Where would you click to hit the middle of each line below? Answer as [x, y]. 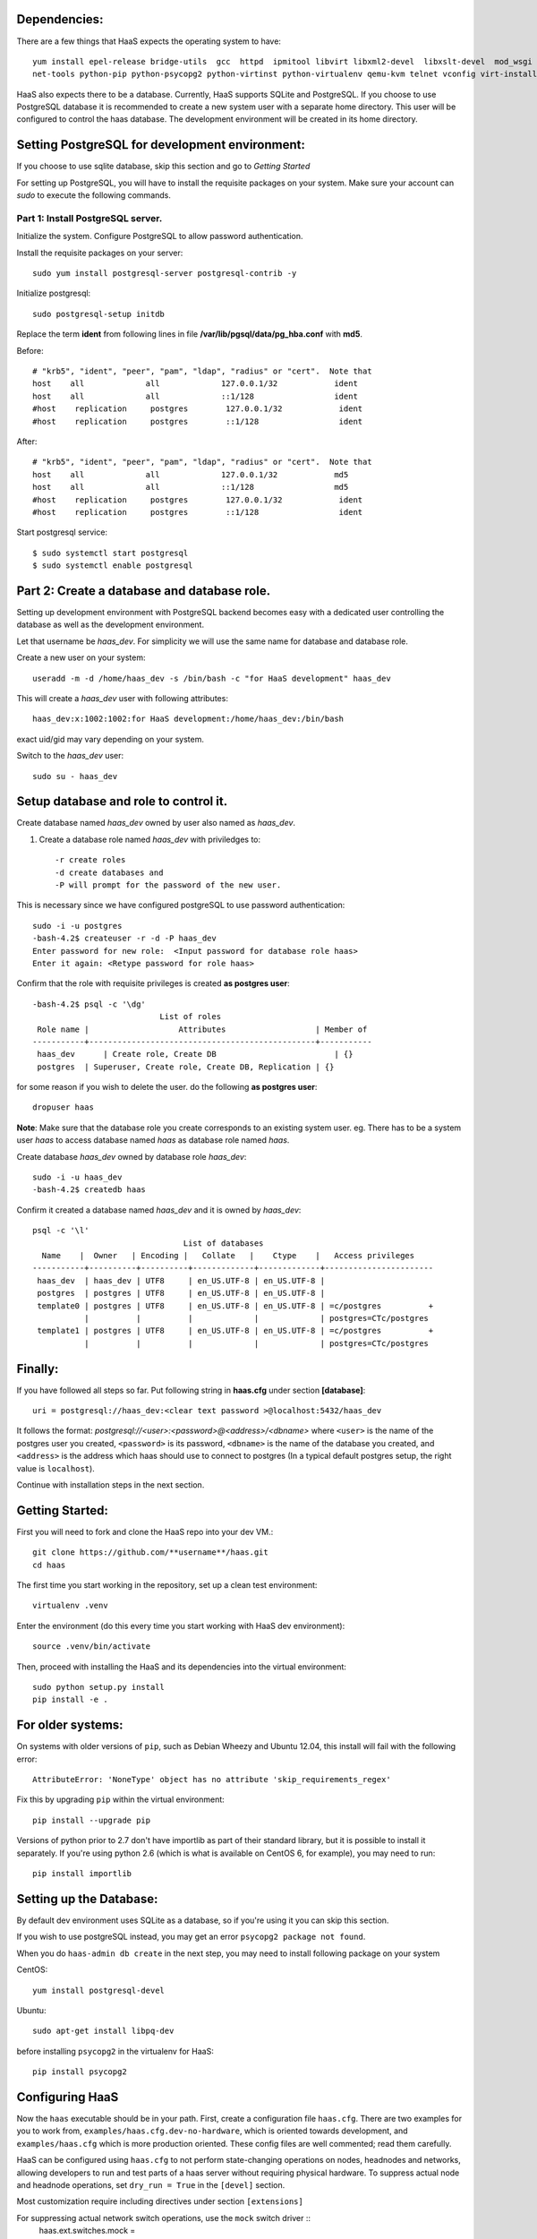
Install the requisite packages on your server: [100, 253]
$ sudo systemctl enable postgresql [113, 566]
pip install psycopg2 [80, 2072]
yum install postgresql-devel [99, 1990]
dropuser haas [63, 1107]
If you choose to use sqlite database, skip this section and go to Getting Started [163, 167]
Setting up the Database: [87, 1899]
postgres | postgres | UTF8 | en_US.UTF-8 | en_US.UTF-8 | [181, 1293]
